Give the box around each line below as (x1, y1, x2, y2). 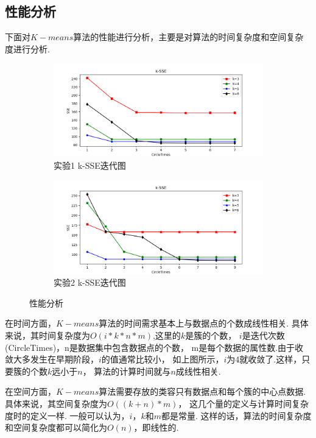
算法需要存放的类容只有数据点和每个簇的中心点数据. (99, 385, 306, 398)
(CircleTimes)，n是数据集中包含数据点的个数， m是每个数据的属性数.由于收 (5, 341, 304, 353)
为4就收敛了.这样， (226, 353, 302, 366)
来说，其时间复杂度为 (5, 329, 90, 342)
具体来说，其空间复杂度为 (5, 397, 107, 410)
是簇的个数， (185, 329, 237, 342)
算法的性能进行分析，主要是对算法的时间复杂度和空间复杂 (73, 30, 304, 43)
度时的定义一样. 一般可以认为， (5, 409, 130, 422)
